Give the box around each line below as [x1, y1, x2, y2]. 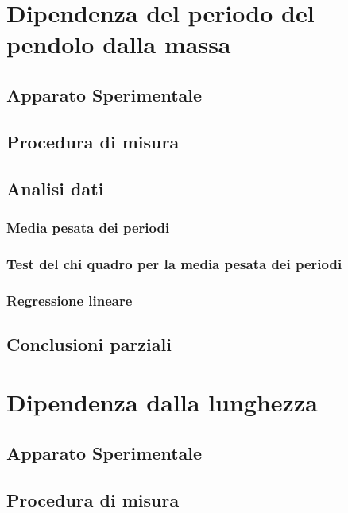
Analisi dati [6, 175, 104, 200]
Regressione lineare [6, 290, 133, 310]
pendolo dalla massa [6, 28, 231, 60]
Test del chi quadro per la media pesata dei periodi [6, 253, 342, 273]
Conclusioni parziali [6, 331, 172, 356]
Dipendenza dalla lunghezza [6, 386, 318, 418]
